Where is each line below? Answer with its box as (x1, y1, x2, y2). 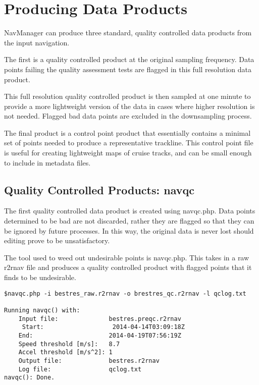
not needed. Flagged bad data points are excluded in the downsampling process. (4, 111, 252, 121)
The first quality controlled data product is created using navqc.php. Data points (4, 205, 255, 216)
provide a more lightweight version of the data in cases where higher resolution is (4, 100, 255, 111)
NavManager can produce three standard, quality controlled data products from (4, 27, 252, 38)
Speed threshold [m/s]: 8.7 (18, 340, 120, 348)
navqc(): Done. (4, 374, 55, 381)
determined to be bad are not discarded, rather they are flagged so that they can (4, 215, 254, 226)
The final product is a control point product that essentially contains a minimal (4, 127, 251, 138)
